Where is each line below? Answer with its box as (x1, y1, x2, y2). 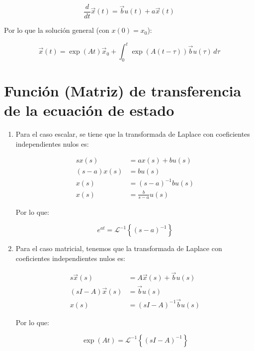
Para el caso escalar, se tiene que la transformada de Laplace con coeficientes (15, 129, 250, 139)
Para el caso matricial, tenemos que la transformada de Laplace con (15, 243, 222, 254)
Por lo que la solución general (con (4, 25, 109, 35)
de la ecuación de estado (4, 100, 174, 120)
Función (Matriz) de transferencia (4, 81, 242, 101)
